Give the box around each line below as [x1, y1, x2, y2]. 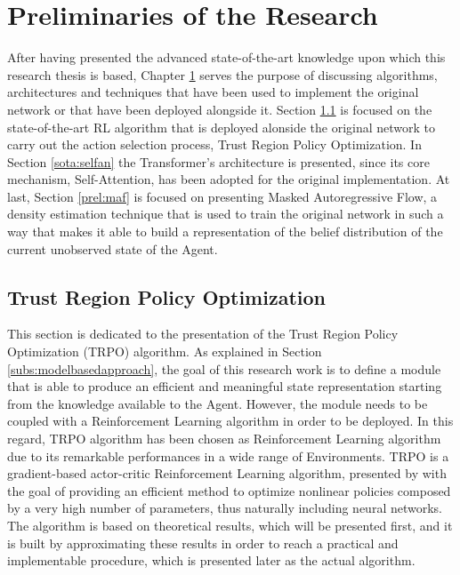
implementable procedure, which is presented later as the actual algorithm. [7, 551, 416, 570]
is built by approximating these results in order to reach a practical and [7, 533, 399, 552]
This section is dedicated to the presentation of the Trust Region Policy [7, 324, 399, 343]
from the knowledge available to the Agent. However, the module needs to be [7, 394, 428, 412]
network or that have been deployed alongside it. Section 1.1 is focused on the [7, 100, 432, 118]
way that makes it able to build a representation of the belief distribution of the [7, 222, 443, 241]
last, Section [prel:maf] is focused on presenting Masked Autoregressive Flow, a [7, 187, 438, 205]
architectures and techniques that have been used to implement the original [7, 83, 419, 101]
